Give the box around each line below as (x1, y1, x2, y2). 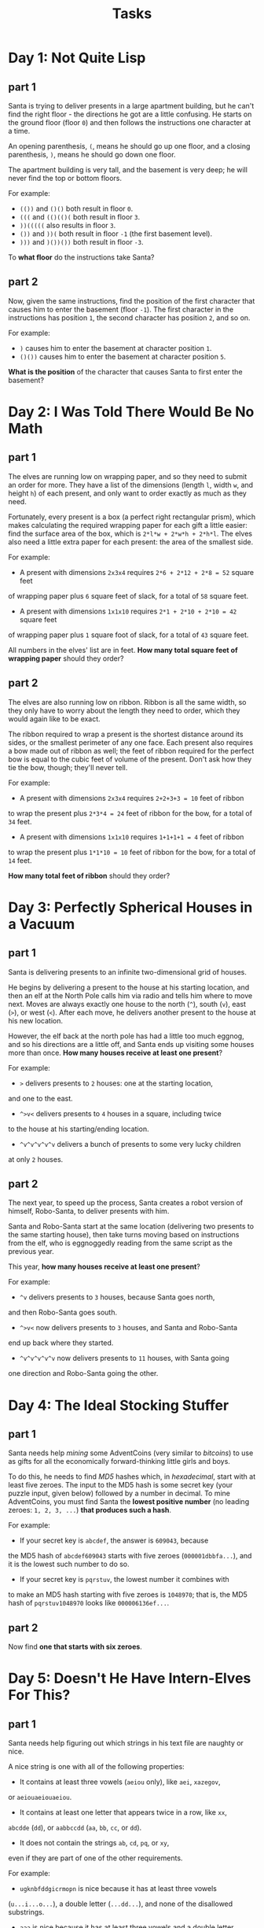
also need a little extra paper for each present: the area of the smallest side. (8, 536, 254, 547)
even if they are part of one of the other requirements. (8, 1853, 183, 1863)
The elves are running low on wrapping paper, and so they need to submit (8, 471, 247, 481)
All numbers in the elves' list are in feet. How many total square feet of (8, 645, 238, 654)
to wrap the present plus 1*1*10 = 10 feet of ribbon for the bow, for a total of (8, 847, 256, 857)
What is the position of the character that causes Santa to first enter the (8, 367, 243, 376)
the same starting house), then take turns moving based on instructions (8, 1230, 240, 1240)
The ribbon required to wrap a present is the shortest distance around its (8, 729, 244, 739)
